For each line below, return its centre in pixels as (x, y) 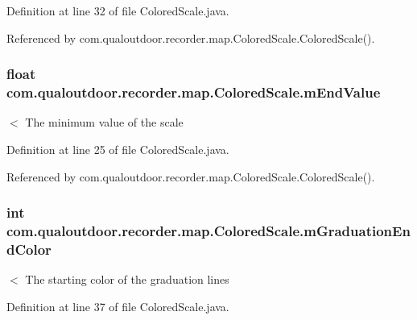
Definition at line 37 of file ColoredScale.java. (118, 306)
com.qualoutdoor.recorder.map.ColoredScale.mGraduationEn (208, 230)
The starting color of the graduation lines (127, 279)
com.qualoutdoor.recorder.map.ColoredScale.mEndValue (194, 92)
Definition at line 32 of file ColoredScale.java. (118, 10)
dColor (29, 249)
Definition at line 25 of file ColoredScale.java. (118, 149)
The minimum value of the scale (104, 122)
